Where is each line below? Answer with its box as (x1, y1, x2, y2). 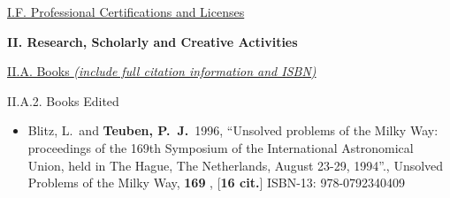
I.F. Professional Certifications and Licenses (7, 3, 245, 20)
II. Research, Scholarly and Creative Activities (7, 32, 298, 50)
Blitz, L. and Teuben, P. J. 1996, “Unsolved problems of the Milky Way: (27, 121, 439, 140)
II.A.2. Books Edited (7, 91, 119, 110)
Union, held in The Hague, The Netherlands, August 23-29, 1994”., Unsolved (27, 156, 444, 174)
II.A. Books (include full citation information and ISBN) (7, 62, 317, 80)
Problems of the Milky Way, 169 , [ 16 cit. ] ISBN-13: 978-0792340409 (27, 173, 406, 192)
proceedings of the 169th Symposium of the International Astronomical (27, 138, 414, 156)
